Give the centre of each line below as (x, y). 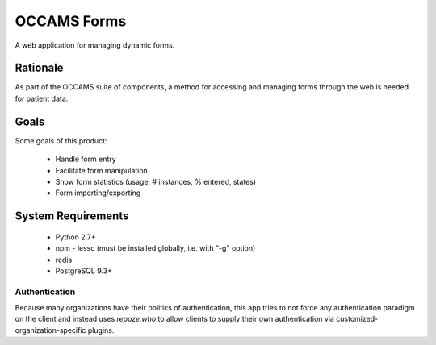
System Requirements (72, 216)
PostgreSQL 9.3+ (84, 271)
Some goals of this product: (61, 140)
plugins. (101, 330)
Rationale (39, 68)
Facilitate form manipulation (102, 170)
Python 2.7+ (76, 237)
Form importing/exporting (98, 193)
